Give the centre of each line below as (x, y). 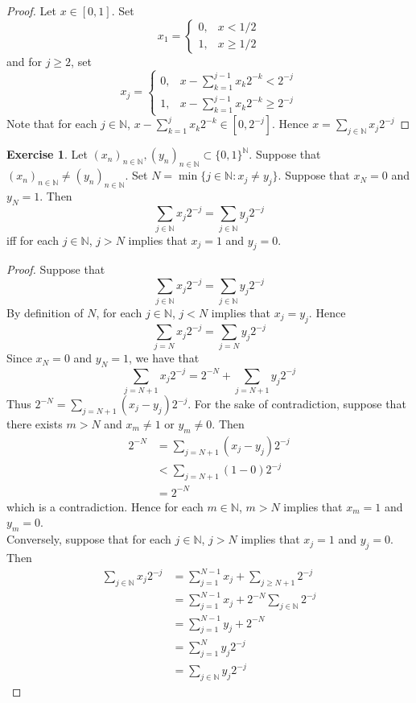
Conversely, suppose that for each (89, 539)
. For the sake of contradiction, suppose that (297, 404)
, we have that (164, 358)
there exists (35, 424)
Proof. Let (31, 10)
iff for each (33, 240)
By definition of (45, 312)
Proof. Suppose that (56, 269)
